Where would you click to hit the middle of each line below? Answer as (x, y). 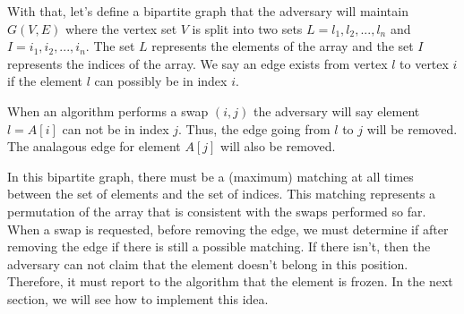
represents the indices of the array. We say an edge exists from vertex (198, 63)
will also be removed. (278, 146)
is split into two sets (247, 28)
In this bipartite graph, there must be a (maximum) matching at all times (211, 176)
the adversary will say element (336, 110)
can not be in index (116, 128)
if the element (45, 81)
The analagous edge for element (94, 146)
